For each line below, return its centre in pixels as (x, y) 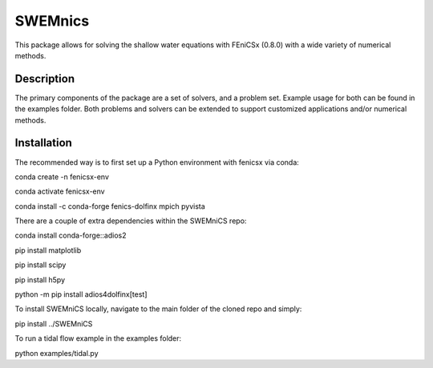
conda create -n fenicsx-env (62, 177)
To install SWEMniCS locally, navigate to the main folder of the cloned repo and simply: (158, 309)
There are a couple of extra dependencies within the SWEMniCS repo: (131, 221)
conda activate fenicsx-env (60, 191)
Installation (43, 143)
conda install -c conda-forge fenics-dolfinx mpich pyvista (110, 206)
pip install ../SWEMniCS (54, 323)
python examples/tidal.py (57, 353)
